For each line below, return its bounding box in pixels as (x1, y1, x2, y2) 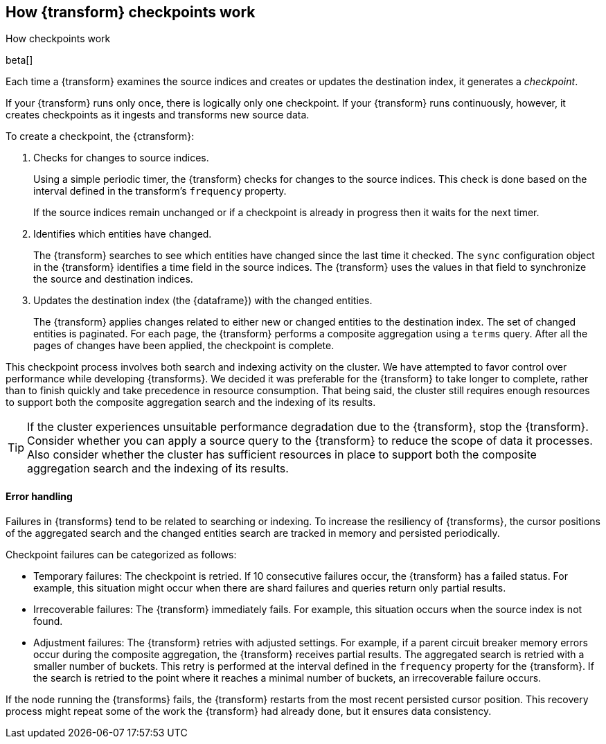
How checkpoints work (6, 33, 111, 45)
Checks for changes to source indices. (33, 152, 209, 164)
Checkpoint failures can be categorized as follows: (6, 548, 237, 560)
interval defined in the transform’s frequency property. (33, 185, 287, 197)
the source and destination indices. (33, 273, 193, 285)
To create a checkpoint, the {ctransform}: (6, 130, 195, 143)
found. (33, 614, 63, 627)
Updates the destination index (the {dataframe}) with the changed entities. (33, 294, 373, 307)
